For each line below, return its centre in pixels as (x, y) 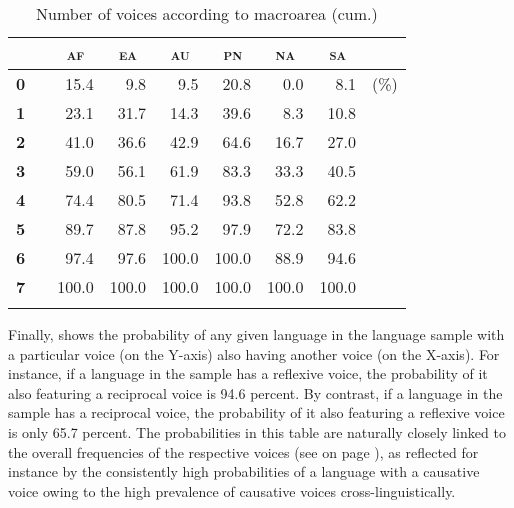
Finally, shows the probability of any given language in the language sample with (256, 334)
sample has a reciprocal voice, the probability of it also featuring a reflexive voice (256, 412)
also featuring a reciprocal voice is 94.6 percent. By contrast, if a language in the (255, 392)
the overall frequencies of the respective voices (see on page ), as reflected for (243, 451)
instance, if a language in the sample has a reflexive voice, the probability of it (248, 373)
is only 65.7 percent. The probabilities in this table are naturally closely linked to (257, 431)
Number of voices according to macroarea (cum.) (207, 13)
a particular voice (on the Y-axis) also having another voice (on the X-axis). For (254, 353)
